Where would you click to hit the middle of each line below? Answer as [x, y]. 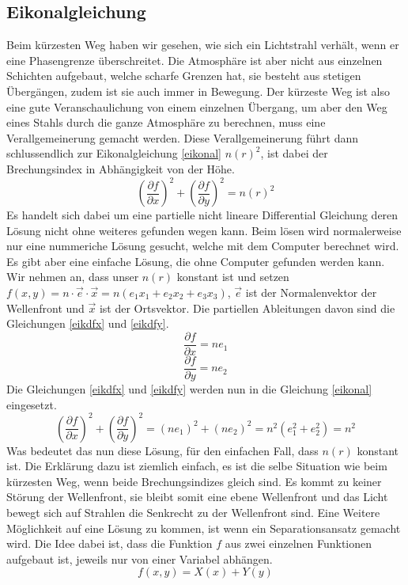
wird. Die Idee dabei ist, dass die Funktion [110, 543]
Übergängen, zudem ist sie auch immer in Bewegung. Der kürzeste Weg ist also [198, 91]
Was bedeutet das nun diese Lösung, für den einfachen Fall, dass [162, 450]
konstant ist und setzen [233, 277]
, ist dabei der [294, 153]
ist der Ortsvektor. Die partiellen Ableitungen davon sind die [247, 308]
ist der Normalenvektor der [311, 292]
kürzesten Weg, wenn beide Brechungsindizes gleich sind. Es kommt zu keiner [194, 481]
